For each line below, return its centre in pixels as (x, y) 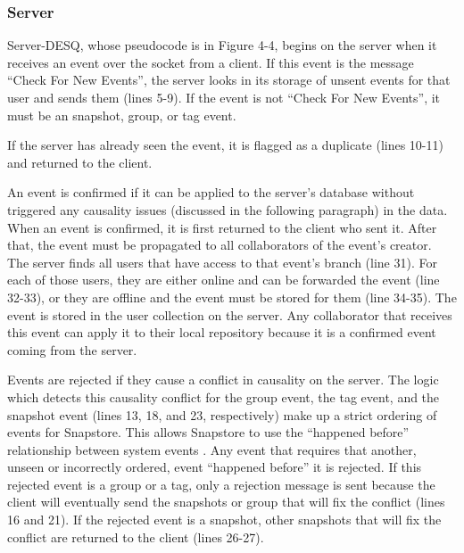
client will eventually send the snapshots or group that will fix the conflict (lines (226, 502)
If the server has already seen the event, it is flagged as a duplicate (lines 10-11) (225, 145)
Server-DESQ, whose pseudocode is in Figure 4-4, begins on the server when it (222, 45)
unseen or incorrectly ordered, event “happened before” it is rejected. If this (215, 467)
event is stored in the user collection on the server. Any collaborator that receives (230, 314)
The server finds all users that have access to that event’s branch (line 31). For (222, 262)
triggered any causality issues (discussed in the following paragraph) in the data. (228, 209)
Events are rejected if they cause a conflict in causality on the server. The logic (223, 380)
